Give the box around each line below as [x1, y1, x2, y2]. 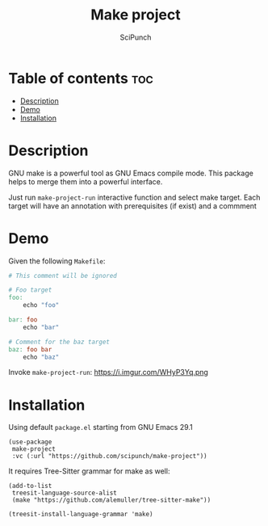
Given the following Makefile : [8, 256, 106, 266]
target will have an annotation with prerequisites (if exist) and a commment [8, 200, 257, 211]
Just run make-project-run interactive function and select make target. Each [8, 192, 261, 202]
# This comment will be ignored [8, 271, 117, 280]
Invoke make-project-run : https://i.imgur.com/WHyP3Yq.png [8, 368, 208, 377]
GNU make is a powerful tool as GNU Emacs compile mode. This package [8, 168, 254, 178]
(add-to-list [8, 482, 52, 490]
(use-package [8, 438, 52, 446]
